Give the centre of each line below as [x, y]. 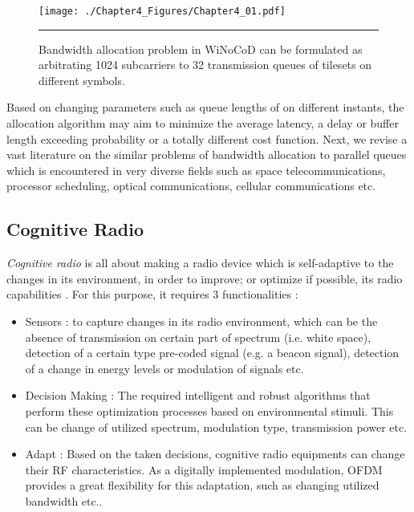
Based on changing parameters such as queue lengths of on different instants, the [205, 107]
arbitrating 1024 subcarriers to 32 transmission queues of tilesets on [205, 65]
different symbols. [82, 80]
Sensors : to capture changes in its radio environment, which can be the [201, 321]
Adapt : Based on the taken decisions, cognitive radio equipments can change [215, 454]
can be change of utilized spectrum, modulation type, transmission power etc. [216, 427]
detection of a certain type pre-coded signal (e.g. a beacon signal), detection [212, 353]
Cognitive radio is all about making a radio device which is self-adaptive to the [200, 263]
